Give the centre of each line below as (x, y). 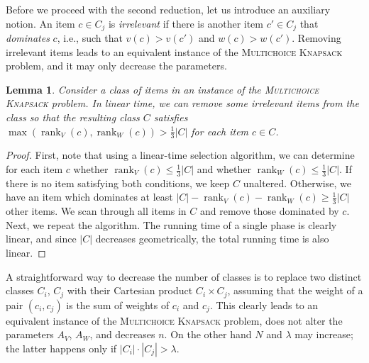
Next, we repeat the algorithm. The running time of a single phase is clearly (171, 224)
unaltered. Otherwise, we (297, 183)
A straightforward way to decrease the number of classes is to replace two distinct (184, 276)
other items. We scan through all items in (96, 211)
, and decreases (122, 334)
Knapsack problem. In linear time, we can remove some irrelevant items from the (182, 103)
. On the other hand (208, 334)
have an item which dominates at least (89, 197)
